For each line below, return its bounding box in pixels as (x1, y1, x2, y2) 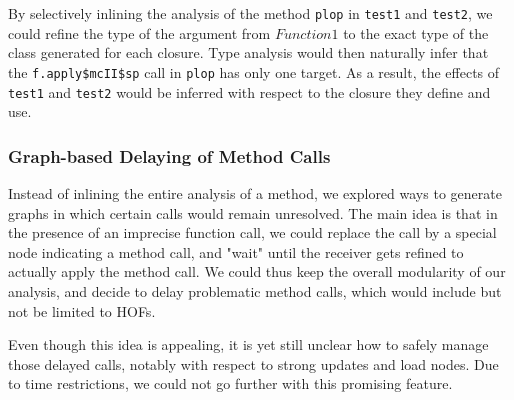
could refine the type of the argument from (8, 22, 271, 43)
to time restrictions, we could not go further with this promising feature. (8, 373, 453, 394)
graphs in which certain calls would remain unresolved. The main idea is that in (8, 202, 498, 223)
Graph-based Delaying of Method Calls (8, 143, 331, 168)
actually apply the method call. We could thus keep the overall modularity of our (8, 261, 506, 282)
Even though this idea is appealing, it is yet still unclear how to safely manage (8, 334, 489, 355)
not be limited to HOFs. (8, 300, 156, 321)
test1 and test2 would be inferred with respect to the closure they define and (8, 81, 491, 102)
